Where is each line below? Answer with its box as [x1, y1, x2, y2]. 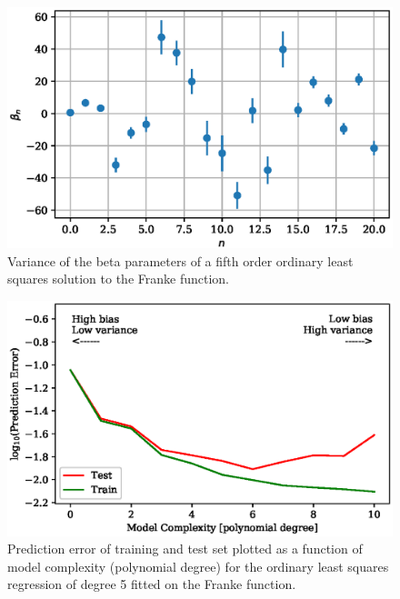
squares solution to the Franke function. [7, 269, 229, 288]
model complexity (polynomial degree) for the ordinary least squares [7, 556, 389, 575]
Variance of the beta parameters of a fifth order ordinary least [7, 251, 354, 270]
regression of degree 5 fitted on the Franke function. [7, 574, 296, 594]
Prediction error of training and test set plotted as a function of [7, 539, 363, 558]
